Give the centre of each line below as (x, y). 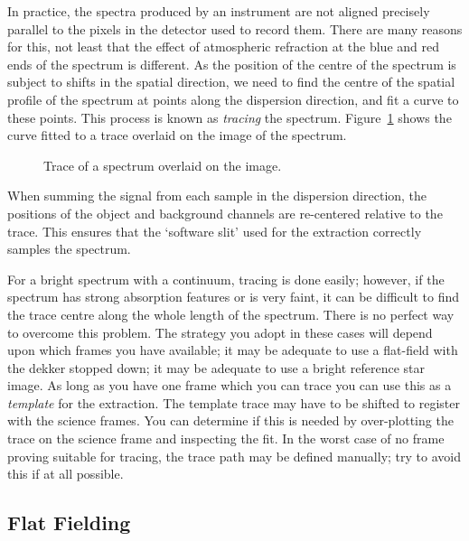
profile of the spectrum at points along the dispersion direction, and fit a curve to (233, 99)
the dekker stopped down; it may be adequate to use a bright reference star (216, 367)
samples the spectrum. (69, 249)
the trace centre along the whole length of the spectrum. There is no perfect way (231, 314)
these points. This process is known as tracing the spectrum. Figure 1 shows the (230, 117)
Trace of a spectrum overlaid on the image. (163, 165)
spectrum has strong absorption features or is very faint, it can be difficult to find (234, 297)
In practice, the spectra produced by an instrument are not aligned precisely (219, 11)
